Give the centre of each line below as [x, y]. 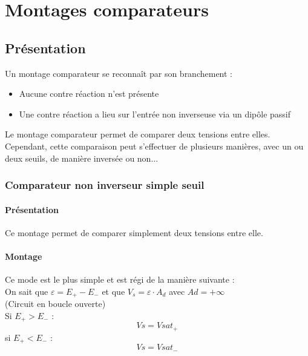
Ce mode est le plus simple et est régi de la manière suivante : [120, 279]
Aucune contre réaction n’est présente [89, 94]
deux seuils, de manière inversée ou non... [82, 158]
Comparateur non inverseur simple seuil [105, 185]
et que [113, 291]
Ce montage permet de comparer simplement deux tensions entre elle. [134, 232]
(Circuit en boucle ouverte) [55, 304]
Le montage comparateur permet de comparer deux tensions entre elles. [138, 134]
